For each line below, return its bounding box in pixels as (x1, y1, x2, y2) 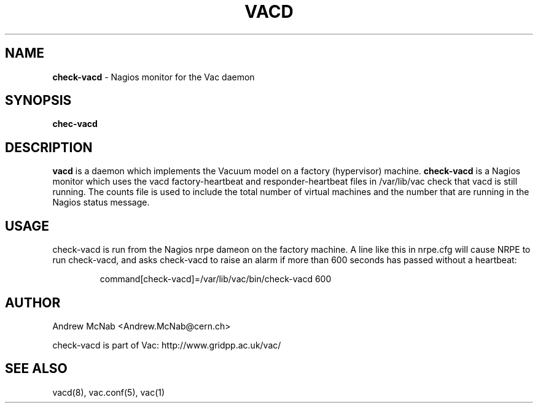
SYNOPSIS (5, 93, 72, 109)
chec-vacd (52, 118, 98, 129)
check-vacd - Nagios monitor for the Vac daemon (52, 71, 255, 82)
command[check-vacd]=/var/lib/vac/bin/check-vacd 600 (99, 274, 332, 285)
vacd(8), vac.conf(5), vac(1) (52, 387, 165, 398)
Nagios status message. (52, 197, 150, 208)
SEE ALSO (5, 361, 68, 377)
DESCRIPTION (5, 139, 93, 155)
